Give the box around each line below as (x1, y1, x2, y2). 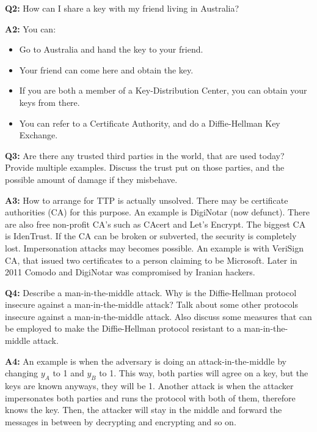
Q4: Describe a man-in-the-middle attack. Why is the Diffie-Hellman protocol (5, 286, 297, 299)
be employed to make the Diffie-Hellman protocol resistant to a (5, 322, 241, 335)
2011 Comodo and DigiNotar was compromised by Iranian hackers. (5, 266, 255, 278)
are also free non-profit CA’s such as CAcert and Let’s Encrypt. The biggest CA (5, 217, 306, 230)
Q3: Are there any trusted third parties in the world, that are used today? (5, 149, 285, 162)
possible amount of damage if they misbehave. (5, 173, 178, 185)
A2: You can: (5, 22, 56, 35)
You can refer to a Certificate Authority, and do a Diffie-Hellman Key (19, 116, 280, 129)
